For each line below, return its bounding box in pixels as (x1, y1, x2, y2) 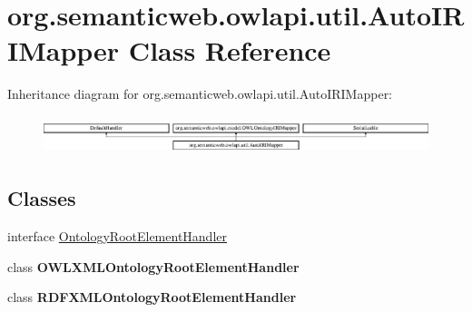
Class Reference (128, 32, 331, 69)
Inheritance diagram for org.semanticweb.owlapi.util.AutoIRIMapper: (7, 84, 393, 103)
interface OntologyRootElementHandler (7, 227, 227, 246)
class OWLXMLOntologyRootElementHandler (7, 257, 300, 276)
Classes (7, 184, 76, 212)
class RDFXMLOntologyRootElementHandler (7, 288, 297, 307)
